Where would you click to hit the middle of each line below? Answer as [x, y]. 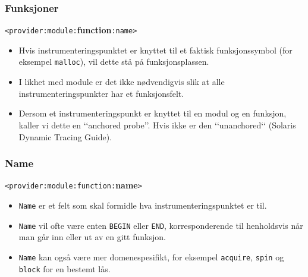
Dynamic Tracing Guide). [65, 136]
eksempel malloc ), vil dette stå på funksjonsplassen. [114, 62]
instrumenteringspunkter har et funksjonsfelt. [101, 93]
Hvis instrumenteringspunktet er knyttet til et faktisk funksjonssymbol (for [155, 50]
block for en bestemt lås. [65, 268]
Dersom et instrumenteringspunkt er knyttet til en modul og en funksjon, [153, 113]
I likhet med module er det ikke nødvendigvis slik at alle [122, 82]
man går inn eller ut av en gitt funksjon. [92, 237]
